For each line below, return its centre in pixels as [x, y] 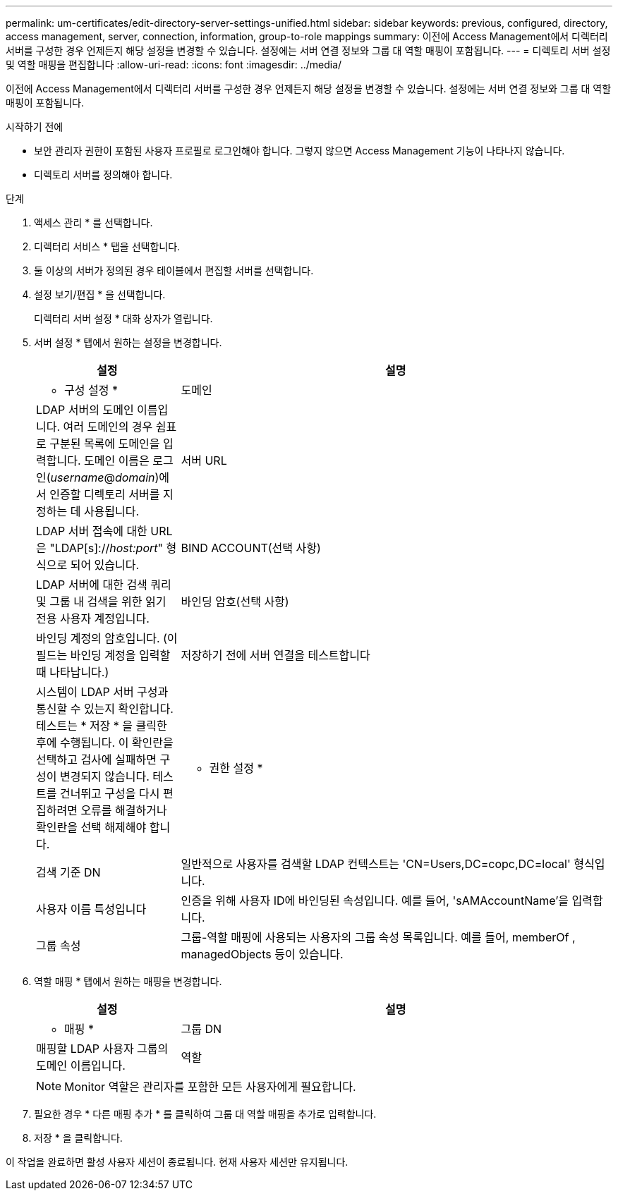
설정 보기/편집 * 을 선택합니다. [100, 294]
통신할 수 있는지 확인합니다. [105, 709]
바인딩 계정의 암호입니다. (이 [107, 638]
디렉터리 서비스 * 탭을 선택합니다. [107, 246]
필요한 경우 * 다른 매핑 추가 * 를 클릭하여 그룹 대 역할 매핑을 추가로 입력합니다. [205, 1114]
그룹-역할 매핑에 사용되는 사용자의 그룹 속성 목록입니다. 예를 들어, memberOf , [378, 937]
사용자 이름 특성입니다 [91, 909]
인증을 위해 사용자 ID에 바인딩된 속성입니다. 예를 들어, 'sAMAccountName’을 [375, 901]
